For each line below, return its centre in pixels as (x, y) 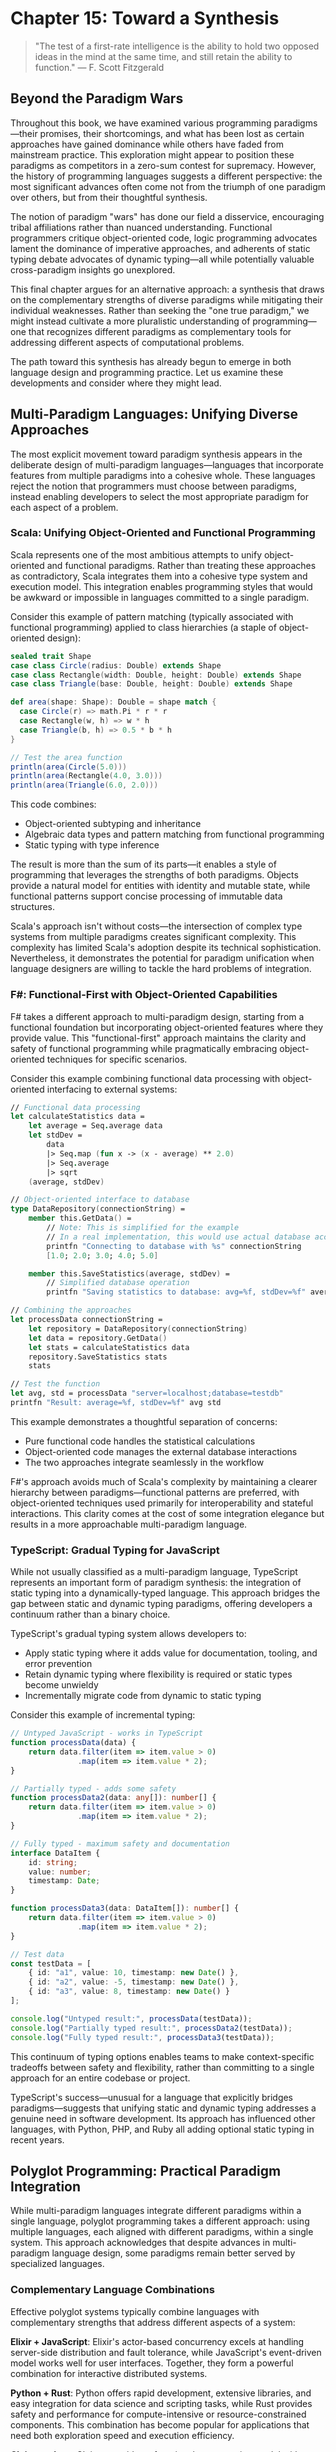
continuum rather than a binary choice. (90, 1614)
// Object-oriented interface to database (100, 1200)
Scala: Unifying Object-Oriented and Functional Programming (163, 533)
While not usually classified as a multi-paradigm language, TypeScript (154, 1572)
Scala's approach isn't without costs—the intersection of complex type (156, 926)
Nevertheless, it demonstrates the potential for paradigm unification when (162, 958)
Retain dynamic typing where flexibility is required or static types (158, 1674)
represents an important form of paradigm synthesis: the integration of (156, 1583)
